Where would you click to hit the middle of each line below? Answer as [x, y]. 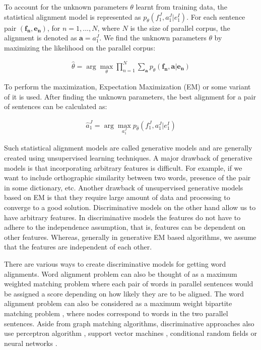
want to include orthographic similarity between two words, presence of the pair [127, 178]
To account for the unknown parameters [66, 7]
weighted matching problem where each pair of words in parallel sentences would [129, 284]
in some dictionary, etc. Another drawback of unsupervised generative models [124, 187]
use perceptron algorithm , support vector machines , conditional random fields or [130, 333]
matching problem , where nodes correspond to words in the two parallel [116, 313]
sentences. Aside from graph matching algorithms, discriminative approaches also [129, 323]
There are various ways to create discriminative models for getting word [115, 263]
